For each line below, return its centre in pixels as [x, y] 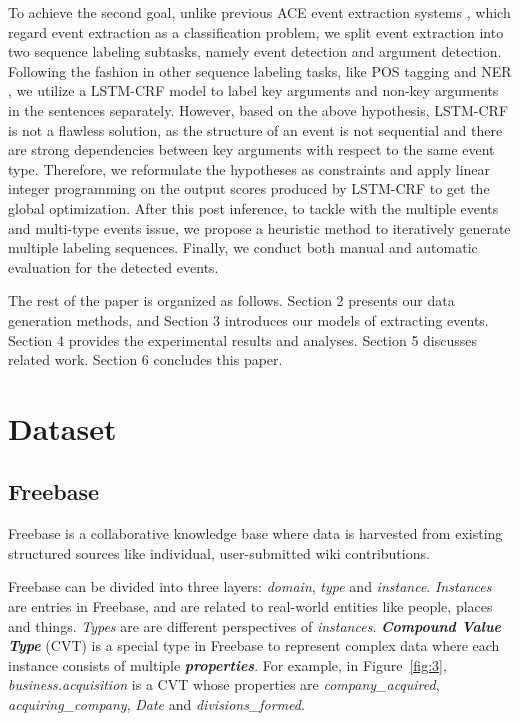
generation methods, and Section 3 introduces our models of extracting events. [248, 319]
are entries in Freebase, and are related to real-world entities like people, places [250, 606]
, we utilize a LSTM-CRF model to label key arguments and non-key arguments [253, 90]
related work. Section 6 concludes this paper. [145, 359]
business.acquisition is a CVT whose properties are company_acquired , [224, 684]
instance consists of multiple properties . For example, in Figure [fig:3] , [227, 664]
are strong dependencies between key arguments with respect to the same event [251, 149]
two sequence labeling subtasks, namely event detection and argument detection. [255, 51]
